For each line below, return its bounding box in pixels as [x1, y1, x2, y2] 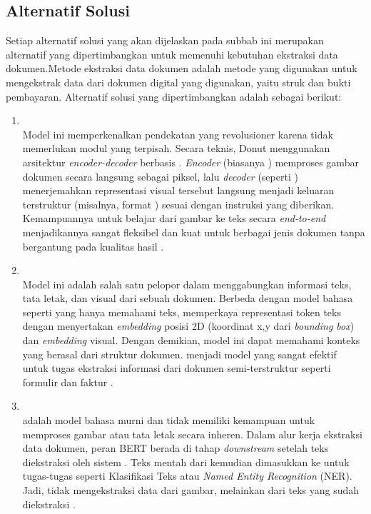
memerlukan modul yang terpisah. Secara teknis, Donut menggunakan [22, 141, 330, 156]
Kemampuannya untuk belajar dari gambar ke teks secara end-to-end [22, 211, 326, 226]
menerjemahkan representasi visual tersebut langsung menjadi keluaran [22, 183, 335, 198]
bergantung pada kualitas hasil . [22, 238, 164, 253]
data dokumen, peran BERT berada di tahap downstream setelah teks [22, 440, 329, 455]
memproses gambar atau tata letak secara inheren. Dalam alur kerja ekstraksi [22, 426, 362, 441]
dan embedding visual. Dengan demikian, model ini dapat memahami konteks [22, 333, 360, 348]
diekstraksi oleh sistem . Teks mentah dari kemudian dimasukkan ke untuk [22, 454, 350, 469]
